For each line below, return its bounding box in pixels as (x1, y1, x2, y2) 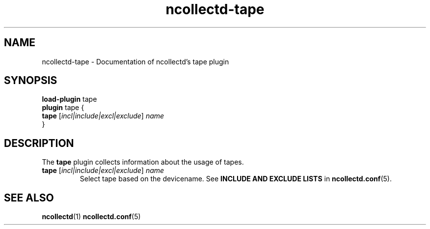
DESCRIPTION (4, 137, 74, 149)
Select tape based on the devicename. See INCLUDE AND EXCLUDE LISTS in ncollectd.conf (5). (80, 174, 392, 183)
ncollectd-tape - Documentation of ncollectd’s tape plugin (42, 57, 229, 66)
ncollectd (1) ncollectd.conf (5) (42, 212, 141, 221)
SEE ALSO (4, 191, 54, 204)
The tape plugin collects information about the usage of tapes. (42, 158, 244, 167)
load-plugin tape (42, 95, 97, 104)
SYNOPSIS (4, 74, 57, 87)
